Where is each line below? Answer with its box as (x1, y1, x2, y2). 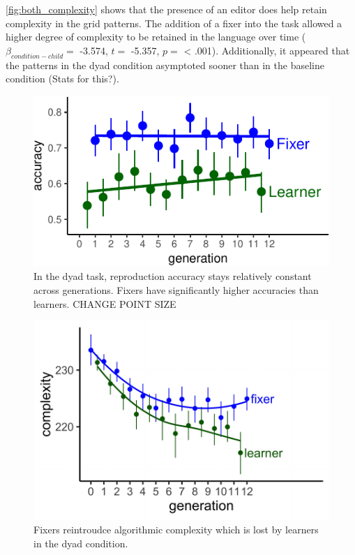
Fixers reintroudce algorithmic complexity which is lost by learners (33, 522, 319, 537)
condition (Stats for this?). (6, 71, 119, 86)
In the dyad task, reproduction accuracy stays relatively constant (33, 269, 312, 283)
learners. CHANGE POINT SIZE (33, 296, 176, 311)
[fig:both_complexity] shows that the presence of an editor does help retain (6, 2, 327, 16)
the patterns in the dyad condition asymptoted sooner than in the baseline (6, 57, 324, 72)
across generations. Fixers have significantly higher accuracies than (33, 282, 319, 297)
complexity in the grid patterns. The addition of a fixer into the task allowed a (6, 15, 342, 30)
